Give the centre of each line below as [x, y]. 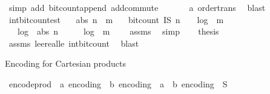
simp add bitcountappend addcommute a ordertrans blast [137, 7]
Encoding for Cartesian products [66, 63]
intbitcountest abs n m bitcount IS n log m [116, 19]
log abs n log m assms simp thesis [118, 31]
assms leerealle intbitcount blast [74, 43]
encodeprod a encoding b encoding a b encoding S [118, 83]
